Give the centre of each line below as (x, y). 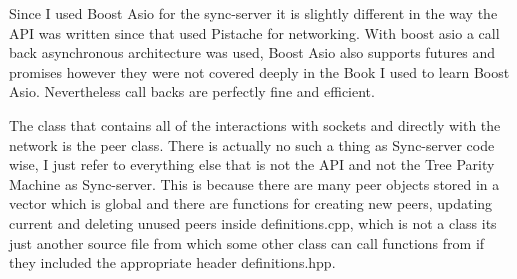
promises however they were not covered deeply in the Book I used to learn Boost (259, 71)
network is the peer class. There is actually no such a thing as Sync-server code (252, 144)
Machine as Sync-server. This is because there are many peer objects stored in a (254, 183)
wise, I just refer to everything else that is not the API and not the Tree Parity (252, 164)
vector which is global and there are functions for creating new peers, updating (251, 203)
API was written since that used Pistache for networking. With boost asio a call (254, 32)
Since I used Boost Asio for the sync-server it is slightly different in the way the (253, 13)
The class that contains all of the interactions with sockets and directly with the (255, 124)
